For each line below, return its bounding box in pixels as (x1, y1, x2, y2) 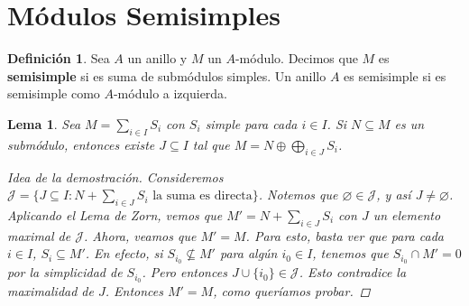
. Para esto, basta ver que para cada (245, 226, 444, 245)
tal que (192, 134, 230, 153)
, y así (376, 185, 411, 204)
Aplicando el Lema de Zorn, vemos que (7, 205, 223, 224)
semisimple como (7, 84, 100, 103)
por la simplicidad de (7, 263, 123, 282)
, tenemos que (312, 244, 389, 263)
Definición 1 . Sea (7, 49, 110, 68)
